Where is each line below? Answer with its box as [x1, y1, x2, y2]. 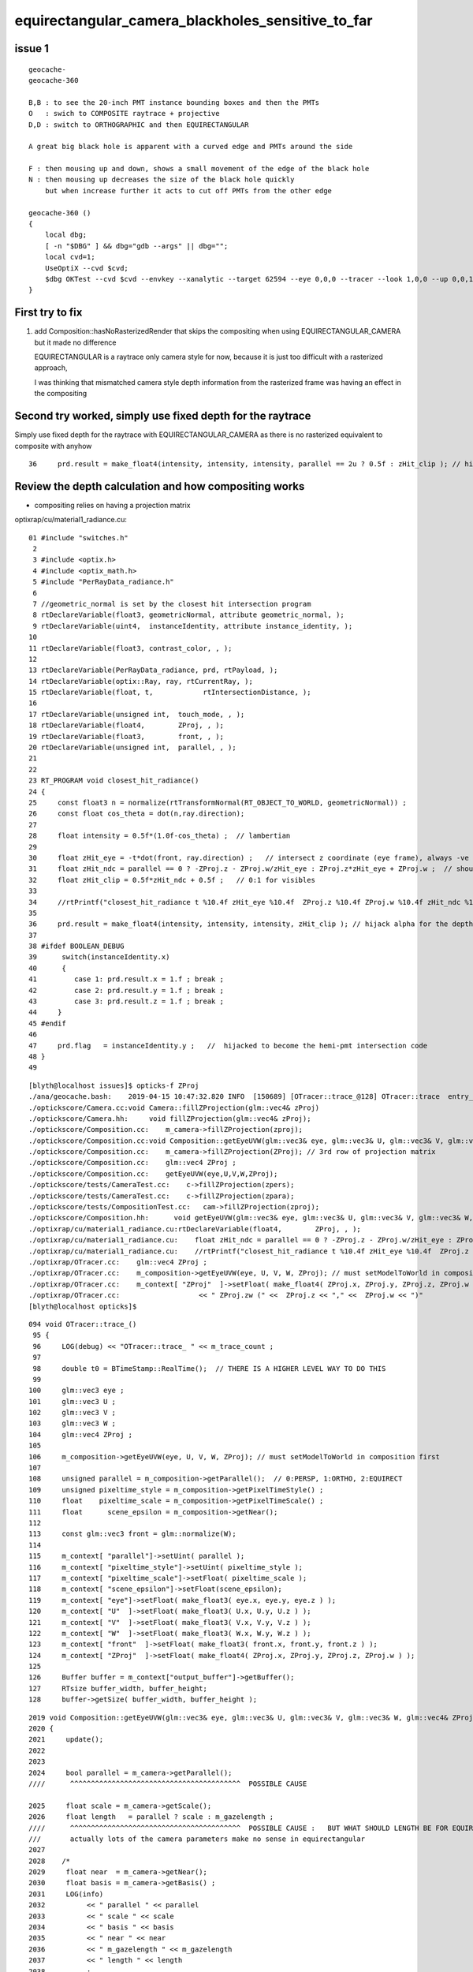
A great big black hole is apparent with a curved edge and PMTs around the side [28, 142, 353, 151]
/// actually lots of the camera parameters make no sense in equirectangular [28, 1834, 366, 1843]
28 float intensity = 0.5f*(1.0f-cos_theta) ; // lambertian [28, 831, 291, 840]
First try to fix [14, 306, 83, 319]
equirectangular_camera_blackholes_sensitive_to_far [14, 12, 373, 29]
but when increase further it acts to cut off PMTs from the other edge [44, 186, 333, 195]
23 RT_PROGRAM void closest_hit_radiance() [28, 776, 199, 785]
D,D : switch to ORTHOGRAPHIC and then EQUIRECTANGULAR [28, 120, 249, 129]
